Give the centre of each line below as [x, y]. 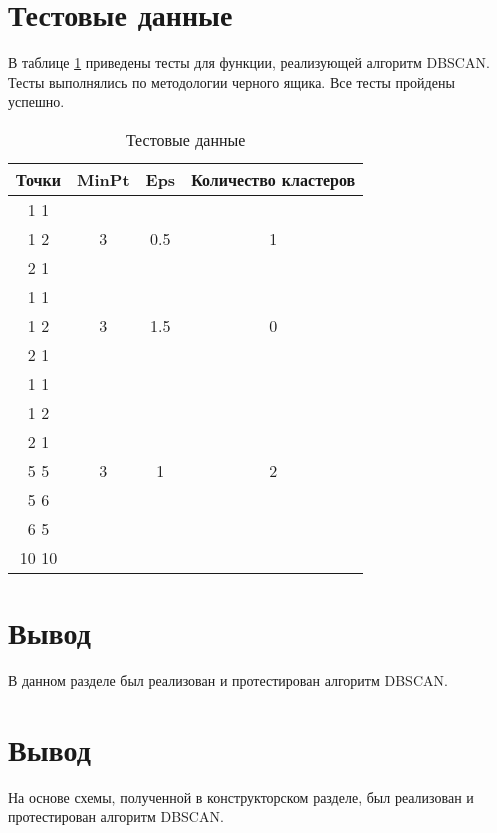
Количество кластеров [273, 179]
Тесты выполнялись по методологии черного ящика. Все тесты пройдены [231, 81]
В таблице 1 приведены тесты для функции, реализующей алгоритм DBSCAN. [249, 62]
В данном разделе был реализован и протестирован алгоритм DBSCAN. [228, 680]
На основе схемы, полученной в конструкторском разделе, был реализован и [241, 796]
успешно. [36, 101]
